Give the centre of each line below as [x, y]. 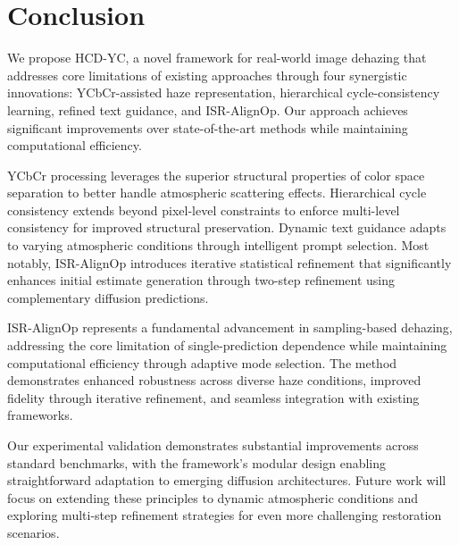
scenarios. [33, 532]
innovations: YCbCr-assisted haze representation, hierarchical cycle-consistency [224, 92]
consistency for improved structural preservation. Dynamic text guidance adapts [227, 227]
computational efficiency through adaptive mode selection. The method [202, 362]
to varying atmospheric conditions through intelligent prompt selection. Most [218, 245]
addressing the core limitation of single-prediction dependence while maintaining [227, 345]
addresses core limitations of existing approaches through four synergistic [207, 75]
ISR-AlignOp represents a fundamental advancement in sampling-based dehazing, [230, 327]
